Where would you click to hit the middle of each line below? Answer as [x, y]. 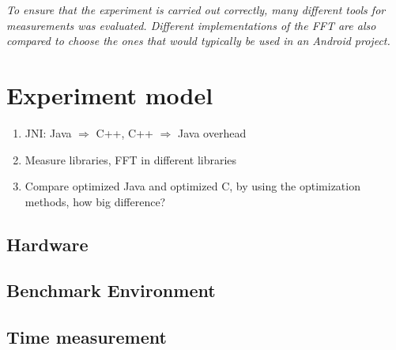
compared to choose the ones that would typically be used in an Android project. [198, 41]
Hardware [47, 244]
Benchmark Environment [111, 290]
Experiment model [110, 94]
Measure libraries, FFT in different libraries [131, 159]
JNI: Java [48, 132]
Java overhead [212, 132]
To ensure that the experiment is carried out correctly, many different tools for [196, 9]
